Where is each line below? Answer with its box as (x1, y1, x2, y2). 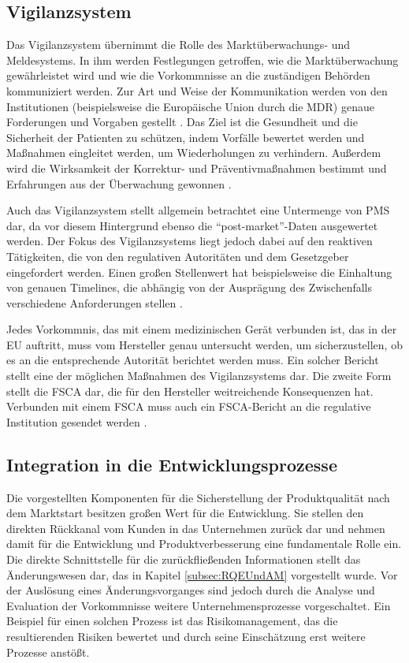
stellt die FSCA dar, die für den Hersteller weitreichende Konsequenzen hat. (6, 382, 374, 399)
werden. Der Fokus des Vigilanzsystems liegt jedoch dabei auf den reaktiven (6, 233, 373, 249)
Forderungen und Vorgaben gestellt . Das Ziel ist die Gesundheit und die (6, 114, 358, 130)
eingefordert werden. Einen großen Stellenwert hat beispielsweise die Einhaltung (6, 263, 392, 280)
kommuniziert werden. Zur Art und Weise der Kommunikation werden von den (6, 82, 388, 99)
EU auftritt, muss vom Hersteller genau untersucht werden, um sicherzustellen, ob (6, 336, 403, 352)
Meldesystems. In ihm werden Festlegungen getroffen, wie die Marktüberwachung (6, 51, 399, 68)
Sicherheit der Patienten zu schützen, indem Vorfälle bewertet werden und (6, 129, 365, 145)
